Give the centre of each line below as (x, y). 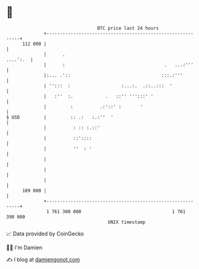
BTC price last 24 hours (128, 28)
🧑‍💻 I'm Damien (25, 247)
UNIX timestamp (127, 222)
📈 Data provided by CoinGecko (45, 234)
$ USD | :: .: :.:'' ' (60, 117)
